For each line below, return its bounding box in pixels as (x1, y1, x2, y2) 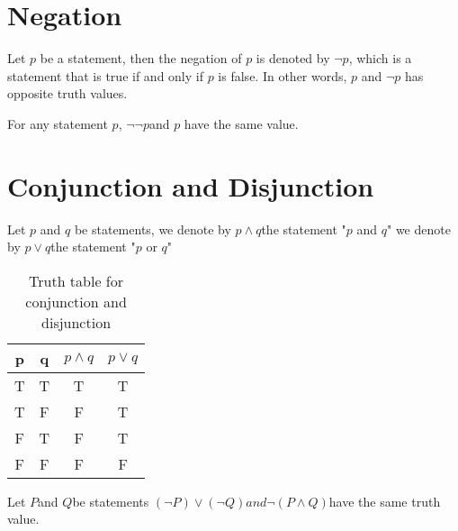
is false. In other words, (218, 66, 347, 85)
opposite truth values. (7, 84, 128, 103)
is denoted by (256, 49, 330, 68)
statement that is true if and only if (7, 66, 203, 85)
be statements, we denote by (74, 219, 231, 238)
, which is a (348, 49, 412, 68)
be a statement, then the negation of (40, 49, 242, 68)
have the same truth (328, 491, 441, 510)
